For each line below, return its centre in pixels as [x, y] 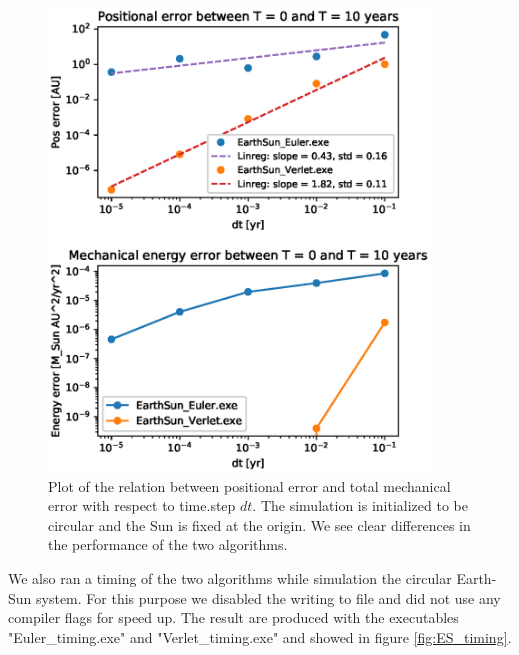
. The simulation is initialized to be [360, 505]
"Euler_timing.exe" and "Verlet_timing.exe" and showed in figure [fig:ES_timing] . [260, 636]
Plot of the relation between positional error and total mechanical [249, 485]
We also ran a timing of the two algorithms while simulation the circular [230, 578]
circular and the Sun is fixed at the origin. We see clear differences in [259, 524]
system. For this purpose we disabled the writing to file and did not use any [268, 597]
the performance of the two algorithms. [168, 544]
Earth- [476, 578]
